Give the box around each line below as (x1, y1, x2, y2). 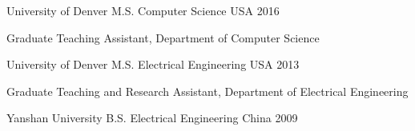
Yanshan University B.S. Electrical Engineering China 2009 (6, 109, 298, 126)
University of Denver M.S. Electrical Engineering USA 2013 (6, 56, 300, 73)
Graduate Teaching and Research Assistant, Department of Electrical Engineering (6, 82, 409, 99)
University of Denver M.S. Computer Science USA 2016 (6, 2, 280, 18)
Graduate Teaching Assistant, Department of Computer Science (6, 29, 320, 46)
